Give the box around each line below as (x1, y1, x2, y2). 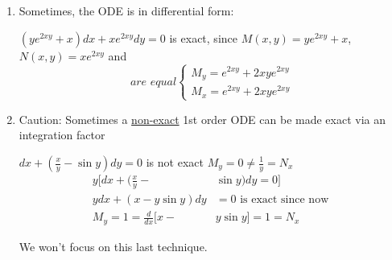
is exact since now (240, 193, 329, 205)
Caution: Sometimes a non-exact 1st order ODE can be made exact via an (19, 110, 386, 127)
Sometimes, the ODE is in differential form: (19, 2, 234, 19)
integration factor (19, 126, 105, 143)
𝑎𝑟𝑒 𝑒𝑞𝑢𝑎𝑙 (130, 76, 177, 88)
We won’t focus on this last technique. (19, 237, 208, 254)
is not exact (146, 154, 204, 170)
